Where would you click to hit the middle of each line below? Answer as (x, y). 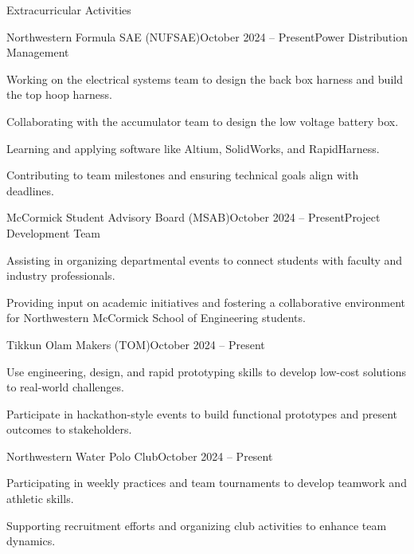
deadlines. (30, 190)
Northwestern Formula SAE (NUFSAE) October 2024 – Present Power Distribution (207, 36)
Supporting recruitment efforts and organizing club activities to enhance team (197, 525)
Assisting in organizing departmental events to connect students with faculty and (205, 259)
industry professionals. (61, 275)
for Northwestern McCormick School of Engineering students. (156, 318)
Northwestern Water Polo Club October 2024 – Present (140, 456)
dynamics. (31, 541)
